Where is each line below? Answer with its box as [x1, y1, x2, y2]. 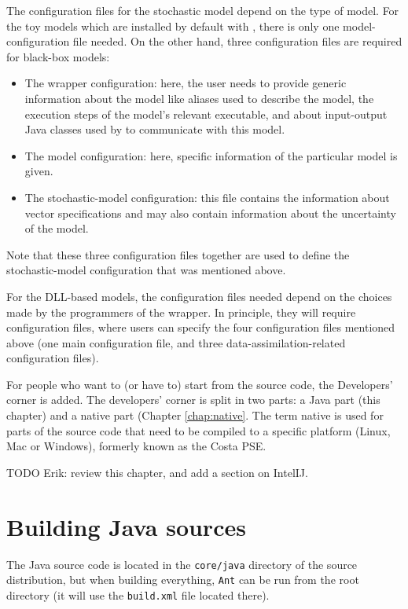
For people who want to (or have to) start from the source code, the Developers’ [6, 376, 393, 392]
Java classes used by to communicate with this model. [24, 121, 285, 138]
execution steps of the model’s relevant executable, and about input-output [24, 105, 388, 122]
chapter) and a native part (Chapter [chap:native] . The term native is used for [6, 407, 384, 424]
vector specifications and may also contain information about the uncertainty [24, 204, 396, 221]
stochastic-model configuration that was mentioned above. [6, 262, 286, 278]
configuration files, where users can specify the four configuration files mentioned [6, 319, 395, 336]
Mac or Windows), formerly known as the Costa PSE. [6, 438, 266, 454]
